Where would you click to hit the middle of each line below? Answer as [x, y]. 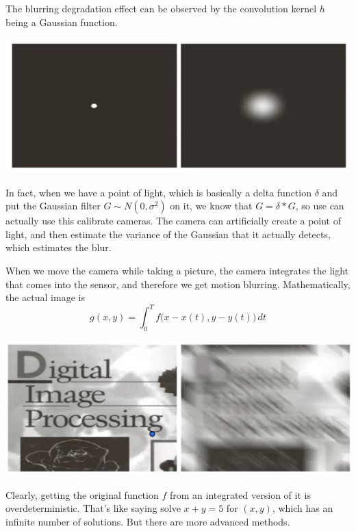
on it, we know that [211, 206]
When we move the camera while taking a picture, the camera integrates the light [177, 271]
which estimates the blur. [59, 247]
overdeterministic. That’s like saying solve [93, 508]
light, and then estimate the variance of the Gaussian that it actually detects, [168, 234]
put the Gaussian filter [53, 206]
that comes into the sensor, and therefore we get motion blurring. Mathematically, [178, 284]
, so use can [320, 206]
